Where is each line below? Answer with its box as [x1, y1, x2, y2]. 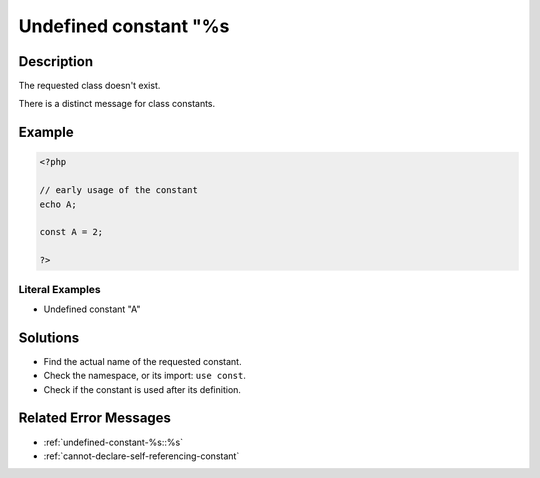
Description [18, 53, 94, 70]
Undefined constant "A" [43, 303, 141, 315]
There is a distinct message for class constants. [18, 98, 216, 110]
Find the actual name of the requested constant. [43, 355, 242, 367]
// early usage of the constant [39, 185, 199, 196]
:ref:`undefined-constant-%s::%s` [43, 436, 184, 448]
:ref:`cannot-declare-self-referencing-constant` [43, 450, 240, 462]
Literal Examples [18, 282, 101, 296]
